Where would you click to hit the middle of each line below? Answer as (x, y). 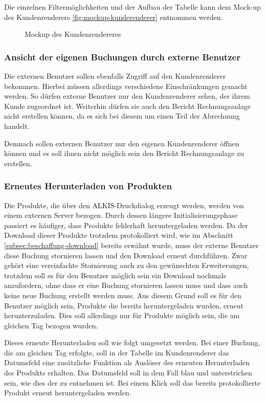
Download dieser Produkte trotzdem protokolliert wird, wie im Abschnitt (119, 235)
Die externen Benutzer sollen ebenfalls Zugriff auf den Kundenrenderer (115, 76)
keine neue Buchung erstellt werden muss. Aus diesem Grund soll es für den (123, 295)
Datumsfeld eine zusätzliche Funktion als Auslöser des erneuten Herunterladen (127, 362)
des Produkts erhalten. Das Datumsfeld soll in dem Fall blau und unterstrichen (128, 373)
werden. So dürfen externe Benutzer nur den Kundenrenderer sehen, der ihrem (127, 96)
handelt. (17, 126)
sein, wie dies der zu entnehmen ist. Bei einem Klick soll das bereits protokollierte (132, 382)
